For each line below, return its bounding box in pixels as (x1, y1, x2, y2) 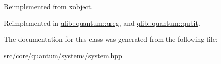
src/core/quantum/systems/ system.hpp (4, 50, 122, 60)
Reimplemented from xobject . (4, 1, 93, 11)
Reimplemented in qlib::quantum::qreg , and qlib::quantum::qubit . (4, 17, 200, 28)
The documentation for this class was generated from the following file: (4, 34, 218, 44)
